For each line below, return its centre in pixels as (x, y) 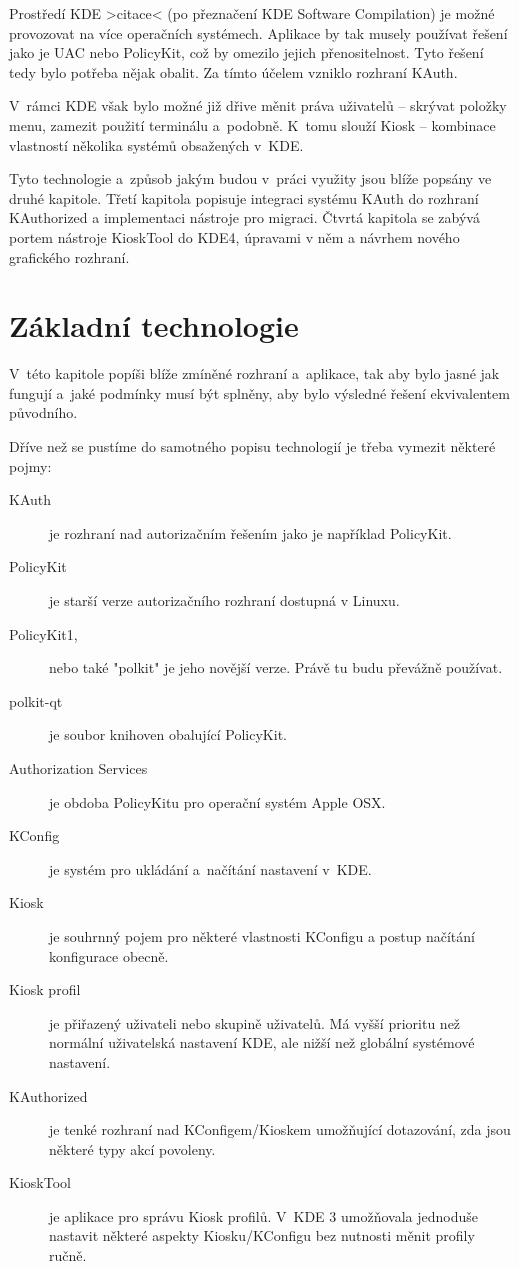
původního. (43, 412)
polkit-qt (36, 700)
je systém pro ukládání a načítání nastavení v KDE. (210, 868)
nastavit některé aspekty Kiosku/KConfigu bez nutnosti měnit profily (262, 1235)
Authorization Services (78, 767)
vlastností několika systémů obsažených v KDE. (156, 144)
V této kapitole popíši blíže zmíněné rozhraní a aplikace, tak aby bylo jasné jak (254, 373)
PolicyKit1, (43, 633)
